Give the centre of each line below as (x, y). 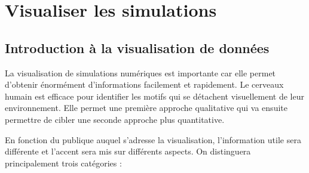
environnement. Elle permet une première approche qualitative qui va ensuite (146, 108)
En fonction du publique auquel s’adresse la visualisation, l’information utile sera (153, 139)
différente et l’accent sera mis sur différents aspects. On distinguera (128, 151)
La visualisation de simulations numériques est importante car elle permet (140, 72)
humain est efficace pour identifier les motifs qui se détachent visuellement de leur (154, 96)
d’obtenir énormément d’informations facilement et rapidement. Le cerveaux (144, 84)
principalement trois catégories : (63, 163)
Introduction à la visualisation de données (137, 47)
